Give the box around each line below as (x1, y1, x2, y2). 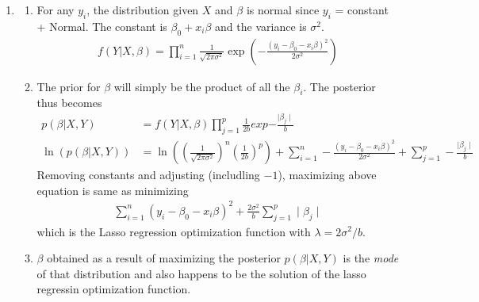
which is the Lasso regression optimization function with (36, 223, 311, 239)
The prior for (36, 78, 101, 94)
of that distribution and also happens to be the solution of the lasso (36, 265, 366, 281)
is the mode (343, 250, 399, 266)
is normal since (246, 2, 320, 17)
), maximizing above (278, 166, 377, 183)
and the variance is (215, 17, 307, 34)
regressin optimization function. (36, 281, 191, 297)
